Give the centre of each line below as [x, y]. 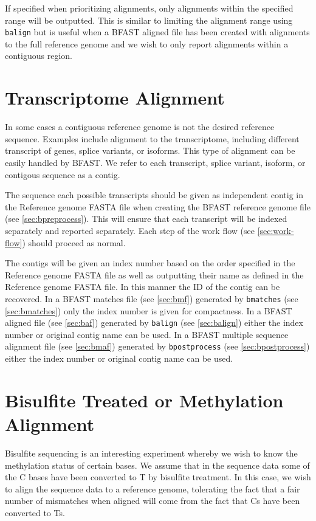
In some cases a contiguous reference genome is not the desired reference [140, 127]
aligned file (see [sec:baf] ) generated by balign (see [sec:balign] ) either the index [154, 323]
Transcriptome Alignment [115, 98]
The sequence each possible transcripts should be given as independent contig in [154, 195]
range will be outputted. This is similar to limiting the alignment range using [149, 20]
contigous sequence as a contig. [63, 174]
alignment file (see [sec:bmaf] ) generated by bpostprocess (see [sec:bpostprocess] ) [157, 346]
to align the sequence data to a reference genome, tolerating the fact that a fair [153, 488]
